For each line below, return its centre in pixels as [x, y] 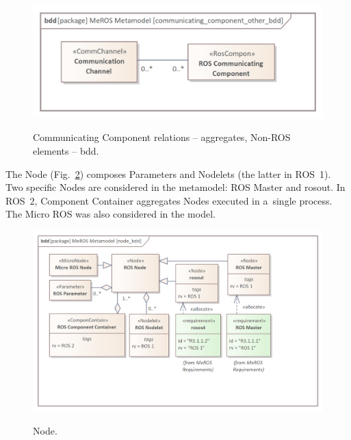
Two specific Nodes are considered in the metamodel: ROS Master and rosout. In [175, 187]
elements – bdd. [66, 150]
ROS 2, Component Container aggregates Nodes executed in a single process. [169, 200]
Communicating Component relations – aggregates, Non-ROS [162, 137]
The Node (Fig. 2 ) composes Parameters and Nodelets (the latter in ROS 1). [168, 173]
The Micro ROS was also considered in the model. [110, 214]
